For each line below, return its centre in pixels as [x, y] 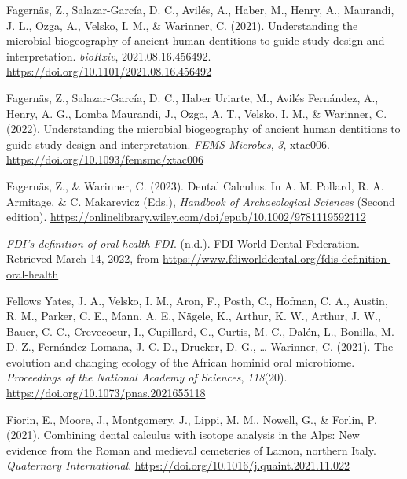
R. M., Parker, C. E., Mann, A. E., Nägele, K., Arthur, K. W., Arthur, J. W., [194, 316]
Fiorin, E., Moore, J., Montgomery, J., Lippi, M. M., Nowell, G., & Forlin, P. [192, 419]
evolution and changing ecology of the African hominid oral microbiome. [181, 361]
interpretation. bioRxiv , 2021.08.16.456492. [109, 55]
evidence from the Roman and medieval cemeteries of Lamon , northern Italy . [191, 450]
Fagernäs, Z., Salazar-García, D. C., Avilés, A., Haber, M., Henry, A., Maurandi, [200, 9]
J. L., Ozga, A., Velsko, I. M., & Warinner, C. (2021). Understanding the [182, 25]
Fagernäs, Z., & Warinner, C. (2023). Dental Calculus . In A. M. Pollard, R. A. [195, 185]
